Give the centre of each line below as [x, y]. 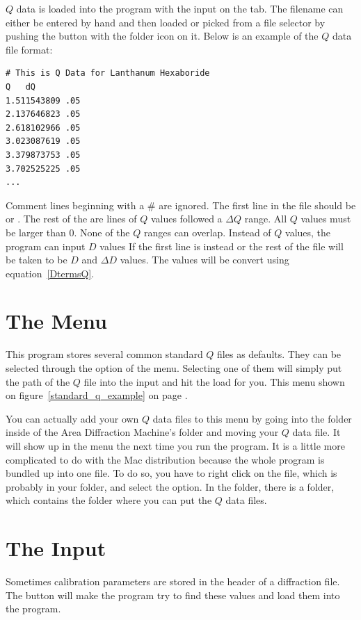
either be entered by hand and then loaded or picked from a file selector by [166, 22]
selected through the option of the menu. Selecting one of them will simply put [174, 368]
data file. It [316, 432]
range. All [266, 219]
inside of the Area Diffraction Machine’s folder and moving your [142, 432]
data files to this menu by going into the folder [252, 418]
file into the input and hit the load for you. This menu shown [214, 381]
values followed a [186, 219]
